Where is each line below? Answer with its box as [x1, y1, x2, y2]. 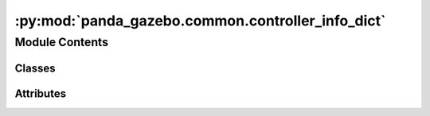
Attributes [14, 87, 67, 100]
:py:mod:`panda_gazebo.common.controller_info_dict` [14, 12, 386, 29]
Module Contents [14, 35, 109, 49]
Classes [14, 61, 56, 75]
